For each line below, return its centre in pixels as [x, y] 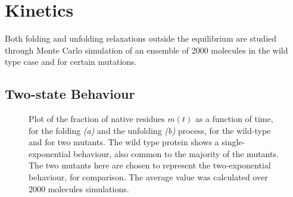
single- [233, 142]
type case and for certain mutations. [71, 62]
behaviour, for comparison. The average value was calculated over [148, 177]
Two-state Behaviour [70, 94]
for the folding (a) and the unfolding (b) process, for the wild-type [150, 130]
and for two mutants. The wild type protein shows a [124, 142]
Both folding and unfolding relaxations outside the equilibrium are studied [141, 38]
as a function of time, [234, 119]
